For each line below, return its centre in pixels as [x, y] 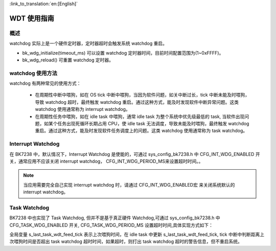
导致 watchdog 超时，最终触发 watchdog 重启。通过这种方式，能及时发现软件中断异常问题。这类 [137, 102]
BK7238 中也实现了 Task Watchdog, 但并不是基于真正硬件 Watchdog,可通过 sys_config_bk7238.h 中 [115, 218]
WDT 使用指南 [32, 18]
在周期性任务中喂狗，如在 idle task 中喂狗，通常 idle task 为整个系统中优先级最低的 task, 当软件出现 [140, 116]
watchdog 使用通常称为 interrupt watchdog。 [83, 109]
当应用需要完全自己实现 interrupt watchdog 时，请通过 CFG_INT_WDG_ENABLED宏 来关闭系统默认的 [129, 185]
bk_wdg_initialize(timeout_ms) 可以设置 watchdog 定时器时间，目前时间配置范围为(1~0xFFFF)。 [123, 53]
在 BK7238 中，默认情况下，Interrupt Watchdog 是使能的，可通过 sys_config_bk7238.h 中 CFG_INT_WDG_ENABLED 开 [135, 154]
